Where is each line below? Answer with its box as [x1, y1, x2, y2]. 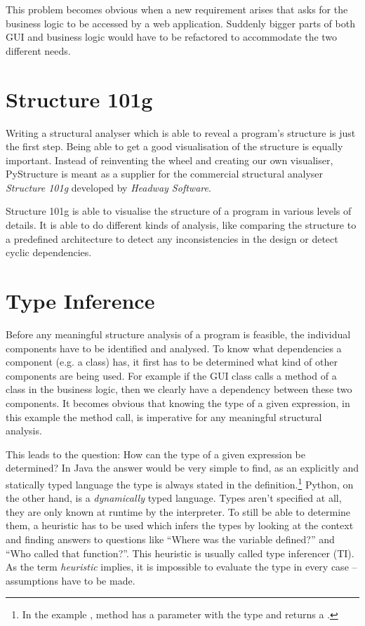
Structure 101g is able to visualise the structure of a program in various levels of [6, 204, 352, 218]
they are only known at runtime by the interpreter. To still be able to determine [6, 504, 351, 519]
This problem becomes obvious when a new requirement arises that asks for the [6, 2, 348, 16]
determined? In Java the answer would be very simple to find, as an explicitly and [6, 460, 359, 475]
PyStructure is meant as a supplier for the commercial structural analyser [6, 166, 324, 181]
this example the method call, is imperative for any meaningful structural [6, 409, 322, 424]
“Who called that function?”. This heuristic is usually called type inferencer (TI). [6, 545, 354, 560]
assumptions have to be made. [6, 573, 135, 587]
